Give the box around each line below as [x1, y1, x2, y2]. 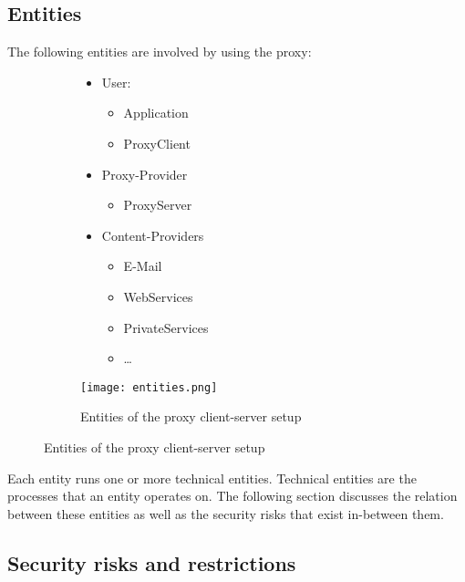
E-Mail [123, 256, 162, 275]
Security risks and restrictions [7, 548, 296, 577]
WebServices [123, 286, 193, 306]
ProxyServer [123, 195, 192, 214]
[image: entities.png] [80, 380, 218, 394]
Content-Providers [101, 225, 204, 244]
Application [123, 103, 189, 122]
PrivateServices [123, 317, 209, 337]
